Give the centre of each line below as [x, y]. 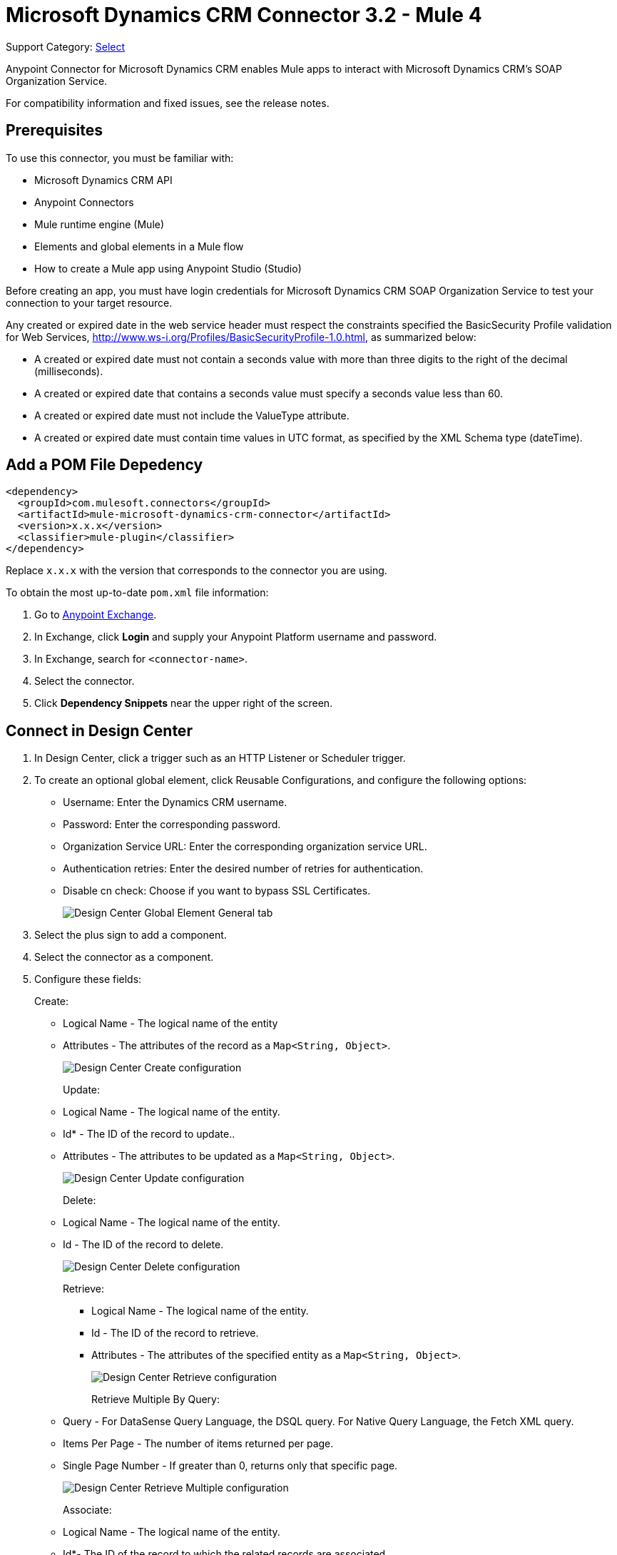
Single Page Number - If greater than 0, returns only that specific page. [230, 1466]
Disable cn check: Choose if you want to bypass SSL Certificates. [217, 891]
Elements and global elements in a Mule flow [139, 246]
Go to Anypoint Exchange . [96, 615]
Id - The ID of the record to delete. [143, 1245]
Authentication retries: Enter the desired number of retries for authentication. [243, 869]
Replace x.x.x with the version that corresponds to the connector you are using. [197, 571]
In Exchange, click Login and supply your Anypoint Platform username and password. [236, 637]
